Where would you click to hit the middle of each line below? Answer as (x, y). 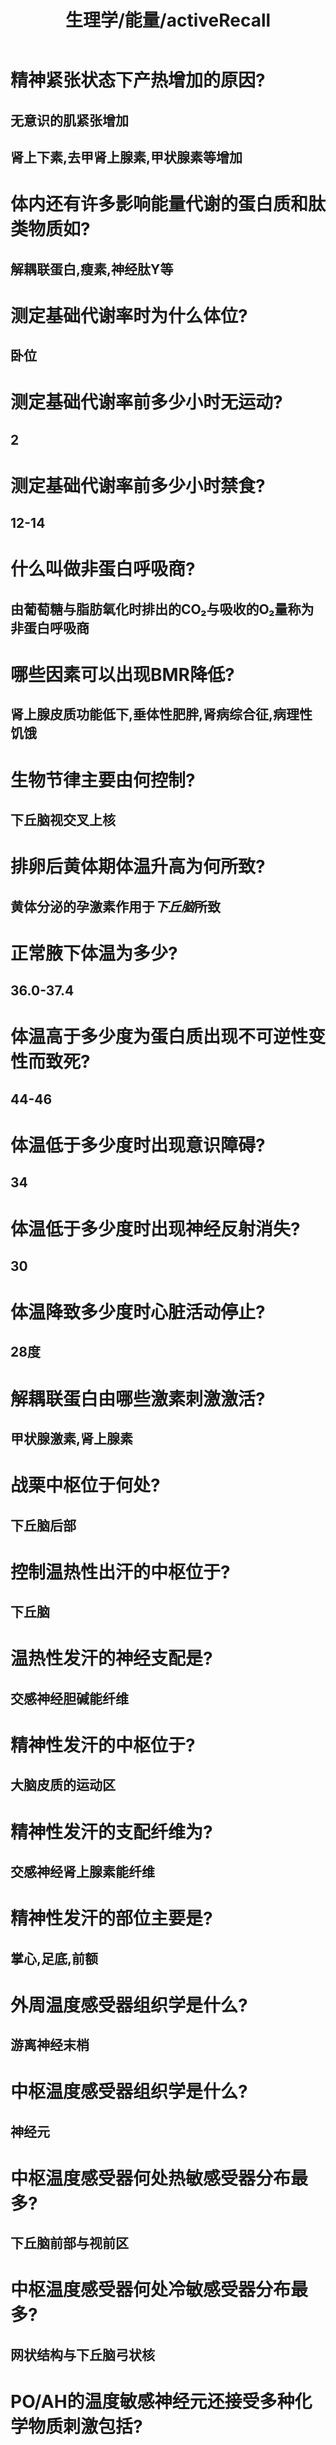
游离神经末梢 (50, 2045)
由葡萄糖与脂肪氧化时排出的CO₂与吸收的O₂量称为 (162, 609)
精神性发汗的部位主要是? (111, 1918)
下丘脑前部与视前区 (69, 2243)
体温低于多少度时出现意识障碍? (138, 1145)
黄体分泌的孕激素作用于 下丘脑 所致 (115, 906)
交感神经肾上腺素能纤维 (82, 1871)
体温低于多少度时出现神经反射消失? (155, 1228)
